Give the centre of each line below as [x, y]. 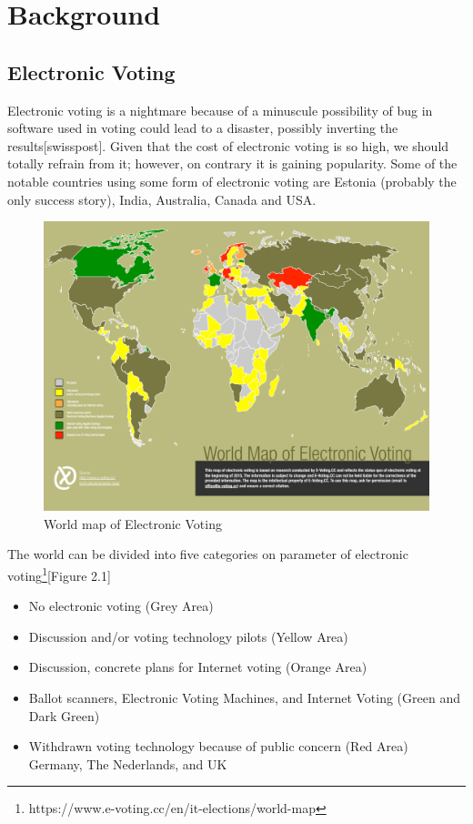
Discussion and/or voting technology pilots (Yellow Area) [188, 636]
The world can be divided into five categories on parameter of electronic [208, 554]
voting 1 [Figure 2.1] [59, 574]
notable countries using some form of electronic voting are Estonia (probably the [232, 181]
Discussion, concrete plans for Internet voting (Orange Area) [198, 667]
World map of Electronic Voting [133, 523]
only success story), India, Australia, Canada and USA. [162, 199]
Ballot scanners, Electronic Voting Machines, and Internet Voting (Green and [244, 697]
